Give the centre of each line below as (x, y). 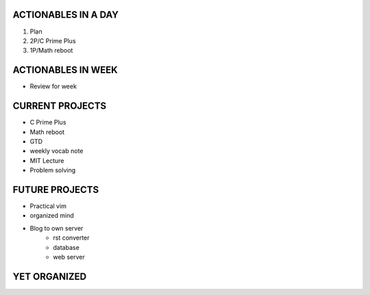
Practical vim (48, 206)
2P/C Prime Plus (53, 40)
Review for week (53, 86)
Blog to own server (57, 228)
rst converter (71, 238)
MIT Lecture (47, 160)
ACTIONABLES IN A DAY (66, 15)
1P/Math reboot (51, 51)
